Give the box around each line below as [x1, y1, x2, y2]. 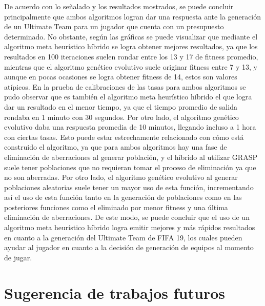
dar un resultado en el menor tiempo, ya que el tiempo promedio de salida [4, 101, 237, 112]
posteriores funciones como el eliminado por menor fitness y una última [4, 201, 228, 212]
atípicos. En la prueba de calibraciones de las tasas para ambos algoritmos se [4, 81, 246, 92]
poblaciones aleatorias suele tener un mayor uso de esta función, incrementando [4, 181, 254, 192]
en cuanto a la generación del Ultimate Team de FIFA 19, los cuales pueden [4, 232, 242, 242]
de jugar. [4, 252, 32, 262]
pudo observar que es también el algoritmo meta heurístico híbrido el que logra [4, 91, 252, 102]
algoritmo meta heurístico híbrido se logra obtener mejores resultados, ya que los [4, 41, 258, 52]
